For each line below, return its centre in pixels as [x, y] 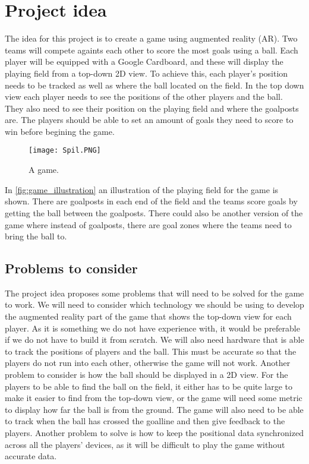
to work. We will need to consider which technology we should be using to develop [154, 304]
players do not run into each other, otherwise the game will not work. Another [148, 363]
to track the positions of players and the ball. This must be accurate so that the [151, 351]
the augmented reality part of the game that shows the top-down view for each [148, 316]
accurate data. [31, 456]
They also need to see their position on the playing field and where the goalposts [152, 108]
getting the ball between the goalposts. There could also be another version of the [154, 212]
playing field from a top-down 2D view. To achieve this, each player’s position [146, 73]
